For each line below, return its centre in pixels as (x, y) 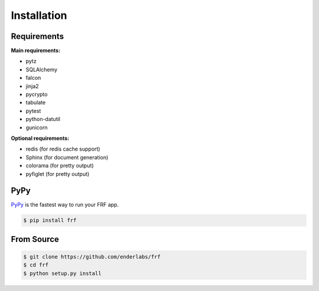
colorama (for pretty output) (60, 166)
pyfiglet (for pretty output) (58, 174)
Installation (39, 15)
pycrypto (37, 94)
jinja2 (32, 86)
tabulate (36, 103)
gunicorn (37, 127)
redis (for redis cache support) (63, 149)
